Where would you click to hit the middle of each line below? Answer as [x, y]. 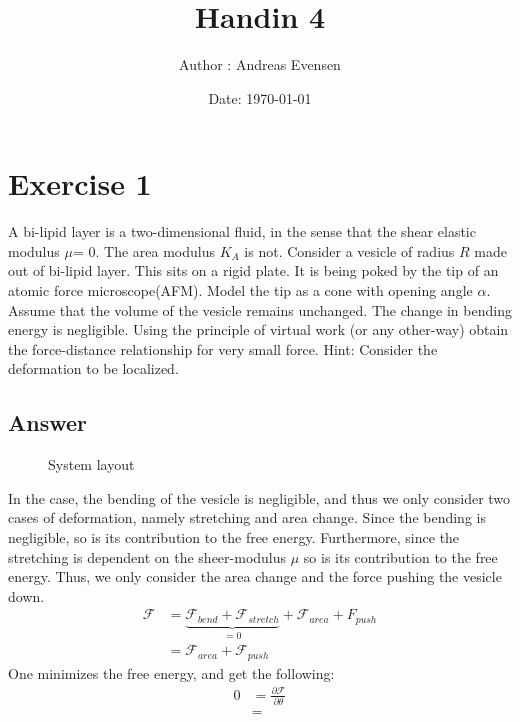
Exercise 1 [80, 183]
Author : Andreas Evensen [260, 64]
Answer [48, 422]
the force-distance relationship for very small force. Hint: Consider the [223, 348]
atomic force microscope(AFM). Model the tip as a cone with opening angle [240, 290]
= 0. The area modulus [143, 250]
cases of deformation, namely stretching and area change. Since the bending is [247, 517]
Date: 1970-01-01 [260, 97]
